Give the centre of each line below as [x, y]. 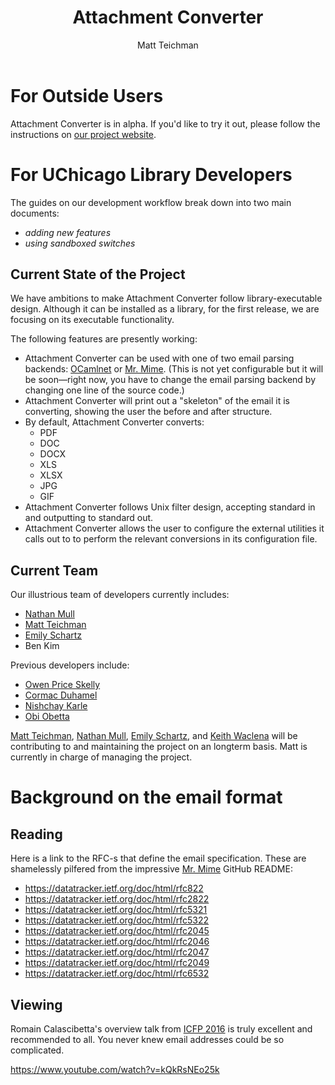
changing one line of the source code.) [104, 390]
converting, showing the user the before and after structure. [148, 412]
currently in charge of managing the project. [101, 757]
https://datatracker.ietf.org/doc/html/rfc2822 [117, 899]
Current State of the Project [98, 274]
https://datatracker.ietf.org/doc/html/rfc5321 [116, 910]
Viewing [36, 1004]
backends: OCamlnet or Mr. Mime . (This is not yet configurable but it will [174, 369]
